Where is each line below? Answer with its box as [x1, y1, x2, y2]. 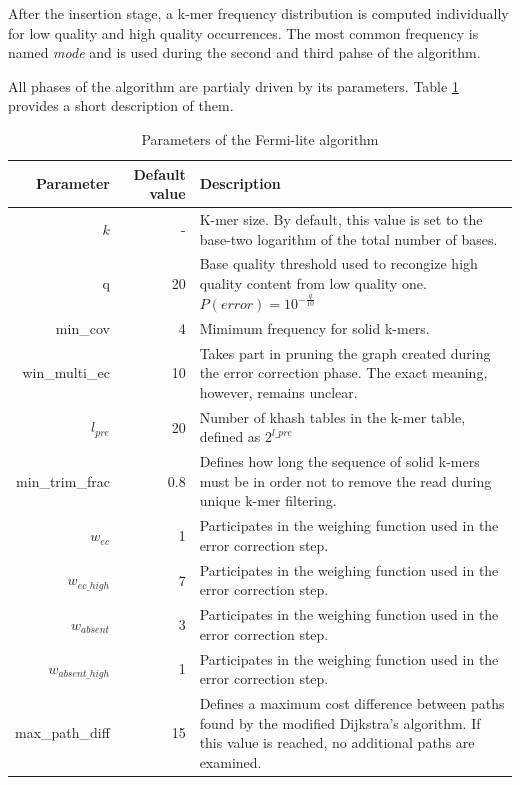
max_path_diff [15, 722, 110, 743]
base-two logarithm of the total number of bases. [199, 228, 498, 249]
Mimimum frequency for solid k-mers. [199, 317, 430, 338]
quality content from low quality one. [199, 273, 427, 294]
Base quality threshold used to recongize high [199, 253, 478, 274]
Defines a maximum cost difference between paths [199, 693, 505, 714]
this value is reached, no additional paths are [199, 732, 475, 753]
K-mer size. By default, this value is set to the [199, 209, 483, 229]
